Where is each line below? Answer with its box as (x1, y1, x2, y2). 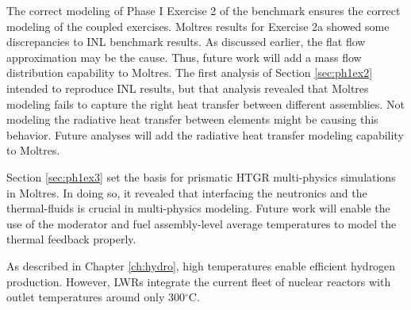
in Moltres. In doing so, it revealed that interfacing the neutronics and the (6, 184, 367, 201)
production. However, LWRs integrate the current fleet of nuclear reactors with (6, 273, 391, 289)
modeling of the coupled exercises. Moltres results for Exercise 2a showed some (6, 17, 390, 34)
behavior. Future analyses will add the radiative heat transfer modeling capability (6, 126, 404, 143)
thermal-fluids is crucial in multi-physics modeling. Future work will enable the (6, 200, 390, 216)
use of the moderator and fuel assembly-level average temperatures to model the (6, 215, 397, 232)
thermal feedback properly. (6, 231, 136, 247)
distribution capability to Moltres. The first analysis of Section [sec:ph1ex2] (6, 64, 373, 81)
